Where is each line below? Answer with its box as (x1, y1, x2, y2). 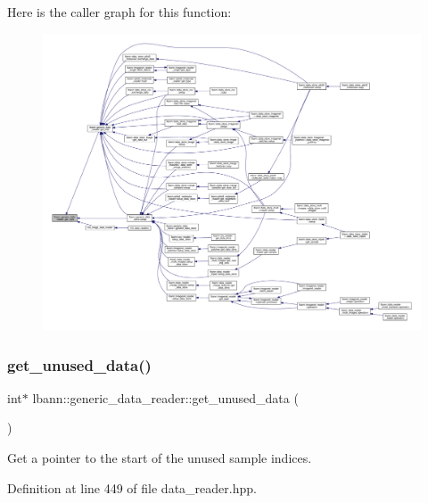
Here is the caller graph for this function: (7, 3, 232, 21)
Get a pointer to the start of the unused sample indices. (7, 449, 312, 467)
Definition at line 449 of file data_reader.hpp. (7, 478, 257, 497)
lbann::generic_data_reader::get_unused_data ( (32, 388, 299, 407)
